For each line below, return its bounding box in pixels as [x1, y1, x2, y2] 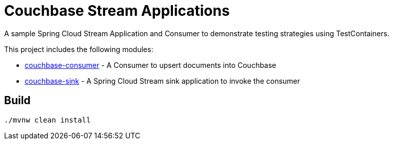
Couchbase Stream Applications [4, 2, 230, 19]
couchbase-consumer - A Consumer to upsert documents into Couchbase [25, 60, 277, 69]
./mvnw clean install [4, 115, 91, 124]
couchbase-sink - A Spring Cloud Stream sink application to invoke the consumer [25, 76, 300, 85]
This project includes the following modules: [4, 44, 153, 54]
